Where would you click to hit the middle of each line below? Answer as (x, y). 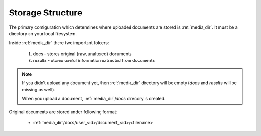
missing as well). (39, 90)
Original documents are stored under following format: (63, 112)
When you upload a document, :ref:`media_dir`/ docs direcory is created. (94, 98)
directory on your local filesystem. (43, 33)
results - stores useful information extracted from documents (94, 60)
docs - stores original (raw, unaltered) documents (82, 54)
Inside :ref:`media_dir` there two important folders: (59, 43)
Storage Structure (46, 13)
